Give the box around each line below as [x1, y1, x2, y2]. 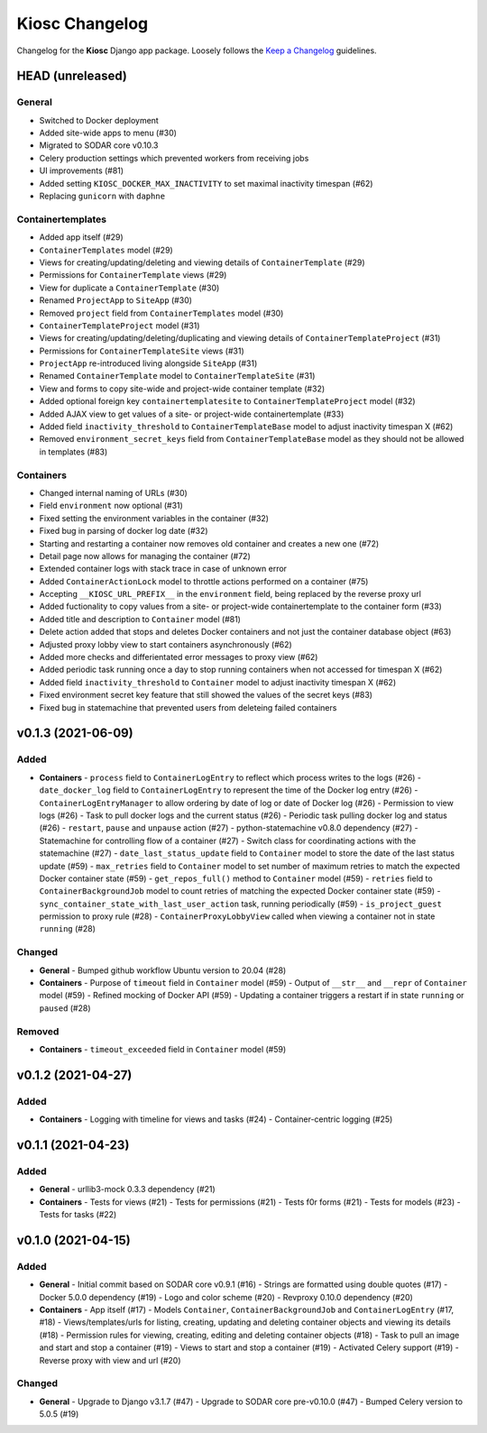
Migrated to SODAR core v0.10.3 [39, 140, 159, 151]
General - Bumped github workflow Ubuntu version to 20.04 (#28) [39, 965, 287, 976]
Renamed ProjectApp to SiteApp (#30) [39, 295, 193, 306]
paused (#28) [39, 1002, 91, 1014]
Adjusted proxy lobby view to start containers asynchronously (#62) [39, 638, 292, 649]
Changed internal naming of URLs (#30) [39, 487, 188, 498]
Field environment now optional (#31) [39, 501, 184, 511]
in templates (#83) [39, 446, 108, 457]
